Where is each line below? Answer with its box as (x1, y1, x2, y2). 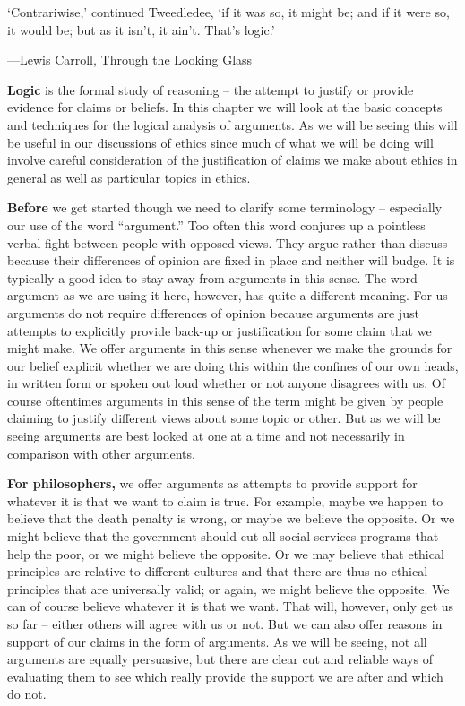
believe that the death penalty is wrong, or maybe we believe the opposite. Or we (7, 509, 455, 528)
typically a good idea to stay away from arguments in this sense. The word (7, 268, 418, 287)
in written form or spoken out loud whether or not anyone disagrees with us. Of (7, 374, 446, 392)
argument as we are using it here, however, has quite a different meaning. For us (7, 286, 448, 305)
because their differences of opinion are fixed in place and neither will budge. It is (7, 251, 455, 270)
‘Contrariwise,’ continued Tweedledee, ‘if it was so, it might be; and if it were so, (7, 3, 450, 21)
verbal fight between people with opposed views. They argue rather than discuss (7, 233, 448, 252)
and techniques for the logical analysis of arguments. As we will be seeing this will (7, 115, 458, 133)
